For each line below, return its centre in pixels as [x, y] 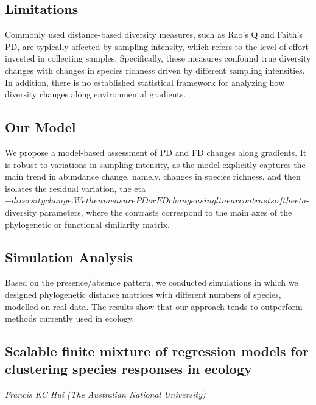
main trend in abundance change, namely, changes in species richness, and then [153, 176]
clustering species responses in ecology [128, 369]
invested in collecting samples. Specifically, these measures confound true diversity [158, 58]
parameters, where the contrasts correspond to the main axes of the [166, 212]
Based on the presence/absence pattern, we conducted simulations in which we [152, 282]
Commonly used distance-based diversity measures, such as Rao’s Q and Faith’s [154, 34]
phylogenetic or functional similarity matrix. [87, 224]
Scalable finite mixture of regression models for [157, 351]
